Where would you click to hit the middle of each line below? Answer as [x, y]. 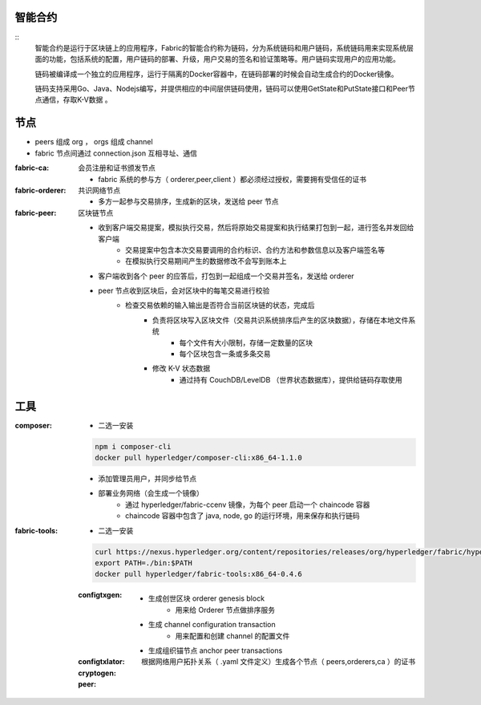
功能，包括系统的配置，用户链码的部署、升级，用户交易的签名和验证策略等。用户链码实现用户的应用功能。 [224, 59]
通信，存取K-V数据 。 [77, 99]
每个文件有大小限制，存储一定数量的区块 [246, 342]
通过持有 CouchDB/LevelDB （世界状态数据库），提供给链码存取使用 [291, 379]
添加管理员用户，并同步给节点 [147, 479]
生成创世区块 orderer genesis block [206, 598]
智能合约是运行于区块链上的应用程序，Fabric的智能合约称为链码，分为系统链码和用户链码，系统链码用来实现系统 [221, 47]
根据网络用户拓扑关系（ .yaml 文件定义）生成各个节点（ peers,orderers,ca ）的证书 [279, 662]
